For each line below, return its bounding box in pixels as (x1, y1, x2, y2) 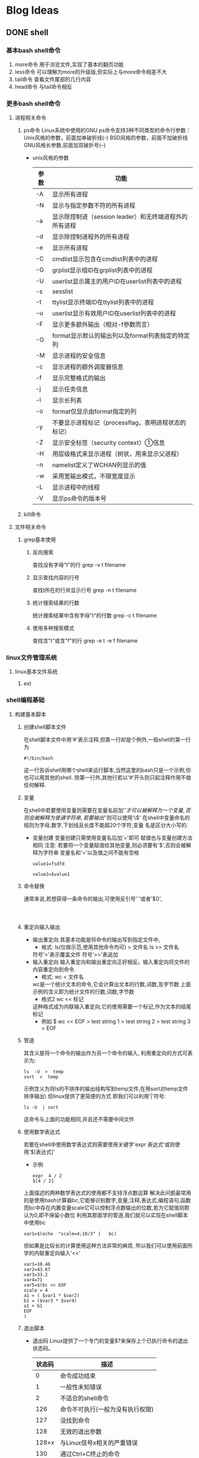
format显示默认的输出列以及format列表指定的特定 (52, 331, 190, 340)
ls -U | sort (23, 1104, 59, 1110)
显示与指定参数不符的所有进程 (52, 202, 136, 210)
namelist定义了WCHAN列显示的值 (52, 461, 147, 469)
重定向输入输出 (23, 923, 60, 930)
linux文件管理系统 (6, 654, 57, 662)
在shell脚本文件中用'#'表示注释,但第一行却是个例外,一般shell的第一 (23, 736, 186, 743)
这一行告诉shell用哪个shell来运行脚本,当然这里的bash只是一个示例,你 (23, 766, 191, 773)
